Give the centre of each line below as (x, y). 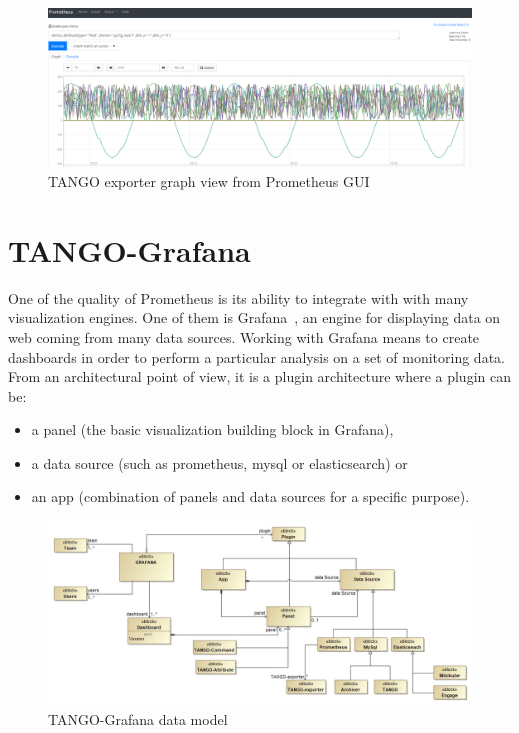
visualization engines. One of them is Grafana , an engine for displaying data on (254, 317)
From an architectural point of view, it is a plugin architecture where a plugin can (259, 376)
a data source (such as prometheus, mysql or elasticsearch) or (219, 462)
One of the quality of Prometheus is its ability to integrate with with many (238, 297)
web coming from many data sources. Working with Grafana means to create (244, 336)
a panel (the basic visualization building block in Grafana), (212, 429)
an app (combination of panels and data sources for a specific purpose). (250, 496)
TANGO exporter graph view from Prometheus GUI (209, 181)
